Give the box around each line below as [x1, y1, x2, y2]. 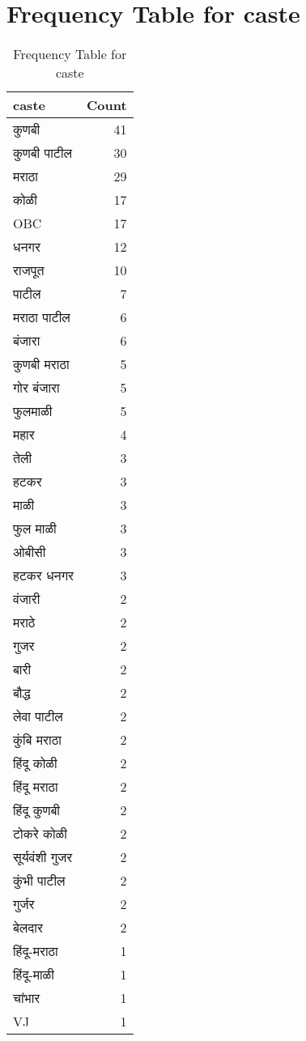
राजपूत [13, 261, 45, 280]
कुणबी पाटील [13, 143, 73, 163]
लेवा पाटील [13, 707, 63, 726]
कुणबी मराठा [13, 355, 70, 374]
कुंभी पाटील [13, 871, 66, 890]
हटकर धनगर [13, 566, 74, 585]
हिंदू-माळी [13, 965, 54, 984]
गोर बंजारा [13, 378, 60, 397]
